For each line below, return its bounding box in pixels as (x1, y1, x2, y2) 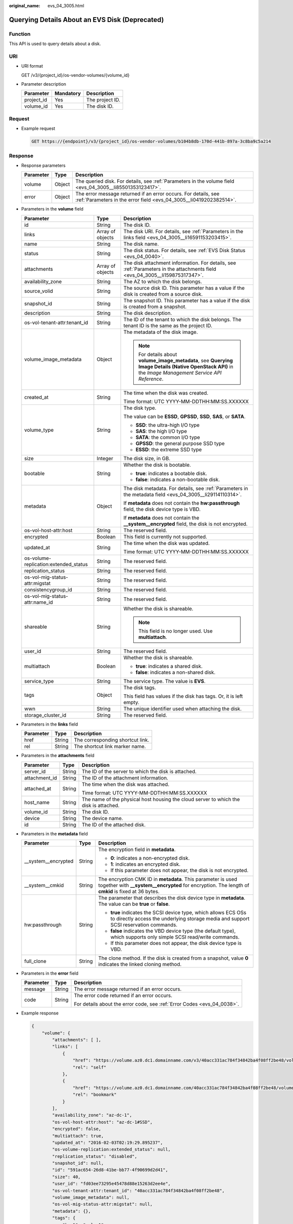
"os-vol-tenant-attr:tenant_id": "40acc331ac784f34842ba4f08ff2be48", (52, 1188, 225, 1193)
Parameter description (21, 81, 66, 87)
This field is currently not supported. (123, 533, 208, 540)
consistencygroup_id (24, 586, 72, 593)
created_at (24, 394, 49, 400)
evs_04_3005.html (47, 3, 84, 8)
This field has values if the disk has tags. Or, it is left (123, 693, 243, 700)
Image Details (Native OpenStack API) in (138, 363, 234, 370)
